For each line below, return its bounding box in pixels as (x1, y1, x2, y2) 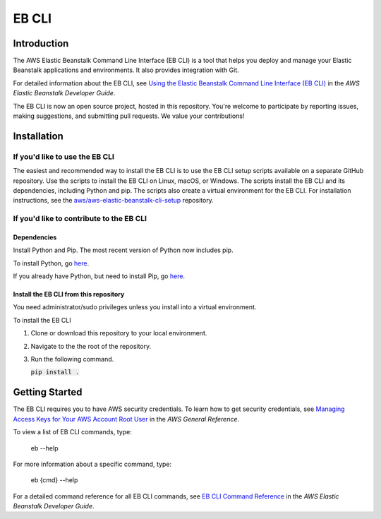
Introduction (13, 37, 69, 49)
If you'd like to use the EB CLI (13, 152, 114, 162)
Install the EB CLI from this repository (13, 290, 125, 299)
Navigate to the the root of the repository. (30, 342, 152, 350)
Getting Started (13, 386, 83, 398)
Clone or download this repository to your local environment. (30, 329, 207, 338)
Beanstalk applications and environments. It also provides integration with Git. (13, 66, 239, 74)
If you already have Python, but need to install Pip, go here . (13, 272, 186, 280)
